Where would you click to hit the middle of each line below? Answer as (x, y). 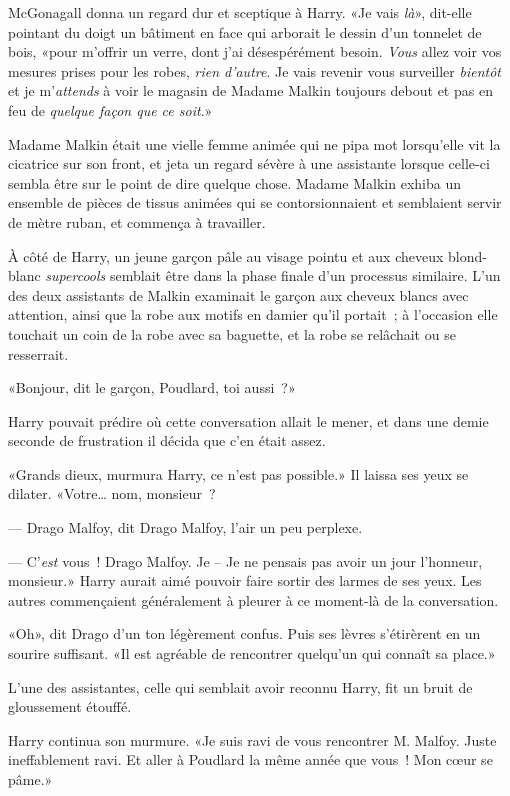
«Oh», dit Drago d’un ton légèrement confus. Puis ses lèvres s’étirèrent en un (244, 633)
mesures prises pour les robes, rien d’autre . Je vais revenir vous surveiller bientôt (254, 70)
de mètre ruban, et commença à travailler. (137, 221)
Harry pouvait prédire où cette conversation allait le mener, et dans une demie (248, 420)
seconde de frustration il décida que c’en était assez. (167, 440)
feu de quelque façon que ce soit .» (110, 109)
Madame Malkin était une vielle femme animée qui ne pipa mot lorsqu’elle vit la (254, 143)
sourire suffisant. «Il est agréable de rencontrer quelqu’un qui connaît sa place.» (252, 653)
